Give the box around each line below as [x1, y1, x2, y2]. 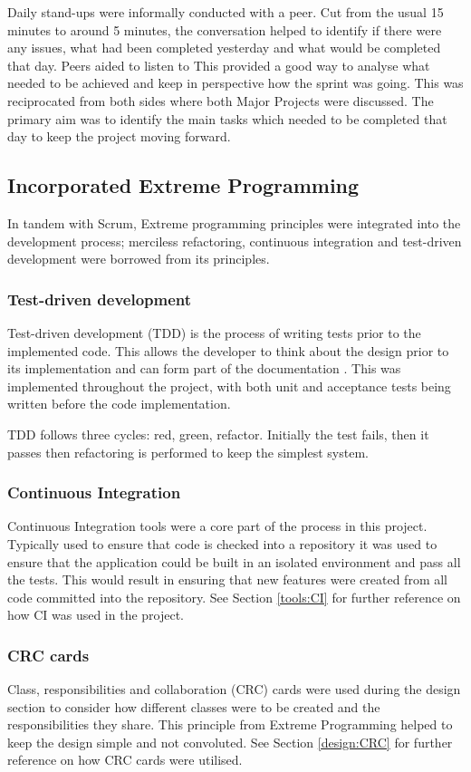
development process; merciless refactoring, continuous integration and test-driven [7, 231, 462, 250]
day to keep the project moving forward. [7, 127, 231, 146]
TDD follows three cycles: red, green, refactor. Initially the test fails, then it [7, 424, 429, 443]
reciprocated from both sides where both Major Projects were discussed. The [7, 91, 434, 110]
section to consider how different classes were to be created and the [7, 697, 380, 716]
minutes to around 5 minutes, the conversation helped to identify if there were [7, 20, 442, 39]
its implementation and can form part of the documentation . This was [7, 359, 401, 378]
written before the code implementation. [7, 394, 231, 413]
